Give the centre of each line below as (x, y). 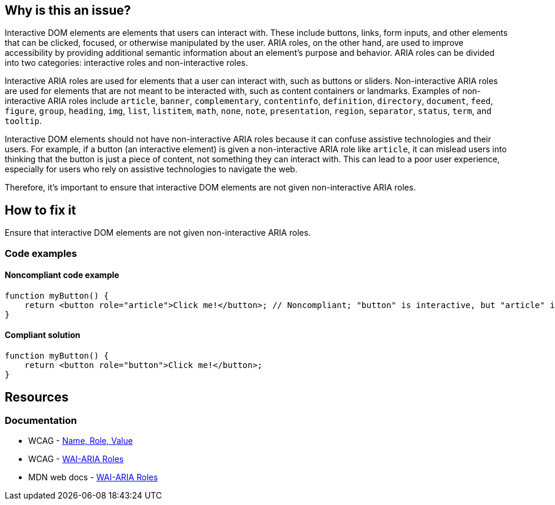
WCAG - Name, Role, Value (81, 441)
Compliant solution (43, 335)
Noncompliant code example (62, 275)
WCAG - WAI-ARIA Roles (76, 459)
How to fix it (41, 210)
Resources (37, 397)
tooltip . (24, 121)
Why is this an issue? (68, 10)
